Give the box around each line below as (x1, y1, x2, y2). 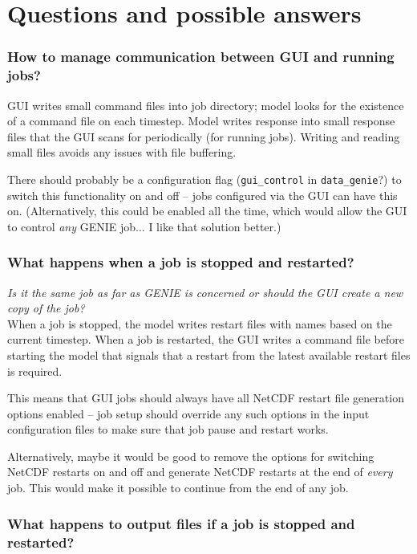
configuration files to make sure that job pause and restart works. (7, 421, 329, 438)
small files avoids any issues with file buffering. (7, 144, 237, 161)
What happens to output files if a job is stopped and (7, 513, 355, 533)
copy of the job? (7, 299, 85, 316)
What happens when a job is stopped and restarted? (7, 252, 354, 272)
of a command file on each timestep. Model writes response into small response (7, 112, 395, 129)
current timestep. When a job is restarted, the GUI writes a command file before (7, 331, 404, 348)
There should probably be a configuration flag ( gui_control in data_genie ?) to (7, 170, 402, 187)
